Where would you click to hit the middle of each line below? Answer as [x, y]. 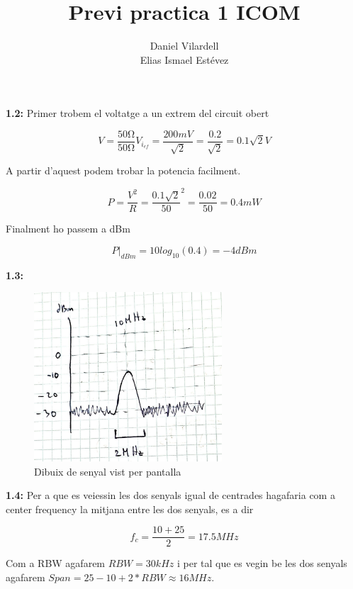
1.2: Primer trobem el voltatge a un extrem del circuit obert [138, 113]
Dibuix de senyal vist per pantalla [108, 471]
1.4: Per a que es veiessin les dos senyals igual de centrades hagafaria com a [170, 495]
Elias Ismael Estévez [184, 59]
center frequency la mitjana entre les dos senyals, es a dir [130, 509]
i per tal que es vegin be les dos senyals [262, 563]
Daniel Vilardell [184, 46]
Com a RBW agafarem [56, 563]
